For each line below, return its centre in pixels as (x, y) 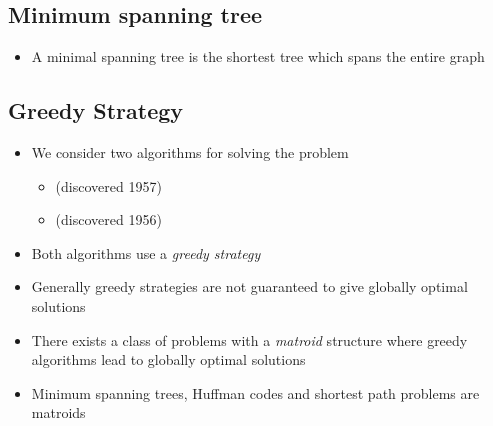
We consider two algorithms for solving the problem (190, 152)
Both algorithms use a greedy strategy (146, 252)
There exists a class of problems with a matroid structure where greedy (249, 339)
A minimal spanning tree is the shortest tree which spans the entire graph (258, 56)
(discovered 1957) (108, 185)
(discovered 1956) (108, 219)
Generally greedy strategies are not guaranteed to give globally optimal (249, 286)
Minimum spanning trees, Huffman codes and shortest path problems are (255, 392)
